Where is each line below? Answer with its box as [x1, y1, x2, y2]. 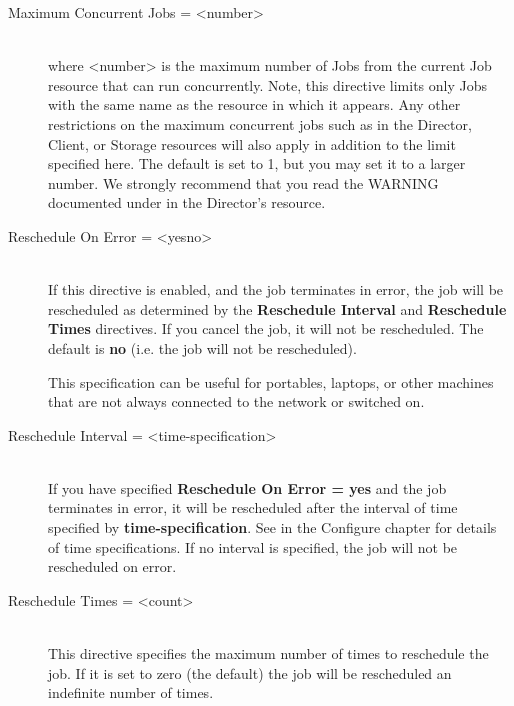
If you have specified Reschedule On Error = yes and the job [48, 477, 447, 498]
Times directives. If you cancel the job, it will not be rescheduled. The [48, 318, 484, 339]
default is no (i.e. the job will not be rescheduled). [48, 337, 357, 358]
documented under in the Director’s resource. [48, 192, 326, 213]
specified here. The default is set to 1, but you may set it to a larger [48, 153, 466, 174]
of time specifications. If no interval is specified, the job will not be [48, 536, 458, 557]
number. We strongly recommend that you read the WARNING [48, 172, 439, 193]
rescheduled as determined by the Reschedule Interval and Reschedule [48, 298, 507, 319]
